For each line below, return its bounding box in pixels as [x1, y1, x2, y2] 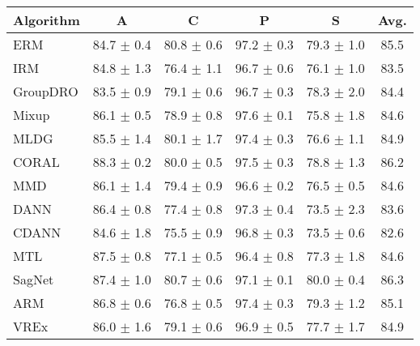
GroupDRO [13, 82, 78, 100]
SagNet [13, 270, 54, 288]
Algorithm [13, 11, 80, 29]
